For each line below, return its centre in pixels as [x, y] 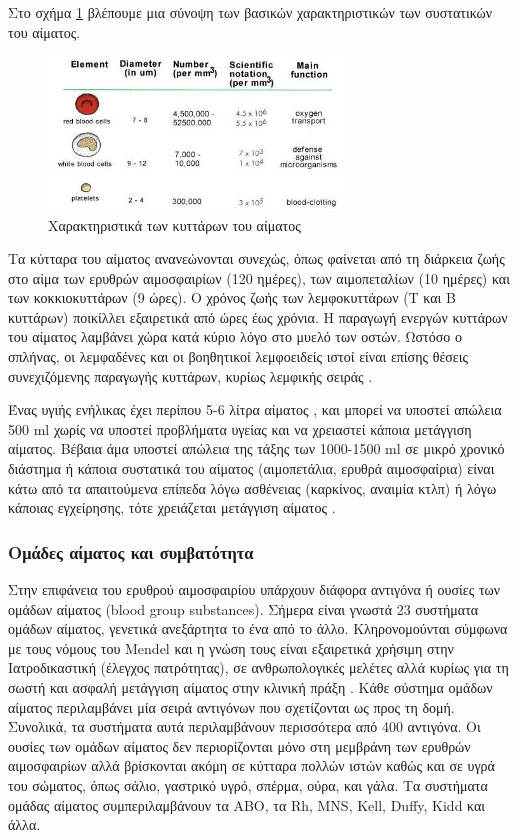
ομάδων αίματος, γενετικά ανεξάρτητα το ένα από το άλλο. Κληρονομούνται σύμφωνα [258, 628]
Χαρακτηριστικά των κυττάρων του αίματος [174, 224]
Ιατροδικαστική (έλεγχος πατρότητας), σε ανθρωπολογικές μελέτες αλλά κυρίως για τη [258, 667]
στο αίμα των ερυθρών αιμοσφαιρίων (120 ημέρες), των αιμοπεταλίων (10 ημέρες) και [259, 277]
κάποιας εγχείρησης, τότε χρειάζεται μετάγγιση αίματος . [172, 507]
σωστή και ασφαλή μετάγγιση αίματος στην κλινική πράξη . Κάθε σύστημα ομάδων [250, 687]
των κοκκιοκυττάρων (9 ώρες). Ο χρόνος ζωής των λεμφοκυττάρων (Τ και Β [232, 297]
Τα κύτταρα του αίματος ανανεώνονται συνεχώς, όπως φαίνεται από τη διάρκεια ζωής [256, 258]
